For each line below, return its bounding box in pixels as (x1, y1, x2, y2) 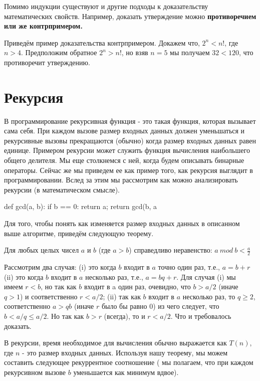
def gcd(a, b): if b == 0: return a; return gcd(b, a (4, 201, 157, 212)
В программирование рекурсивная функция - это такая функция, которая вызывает (4, 115, 256, 126)
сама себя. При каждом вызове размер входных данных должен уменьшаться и (4, 125, 245, 136)
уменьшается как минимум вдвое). (73, 366, 179, 377)
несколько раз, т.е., (85, 271, 143, 282)
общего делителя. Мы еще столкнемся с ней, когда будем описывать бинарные (4, 155, 244, 165)
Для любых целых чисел (4, 245, 79, 255)
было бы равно (101, 301, 147, 311)
